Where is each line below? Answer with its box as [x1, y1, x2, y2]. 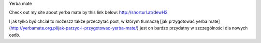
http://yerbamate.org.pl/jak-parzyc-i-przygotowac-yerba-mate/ [10, 25, 137, 31]
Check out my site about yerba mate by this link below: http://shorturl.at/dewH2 [9, 10, 168, 15]
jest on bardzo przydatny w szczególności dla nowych [139, 25, 248, 31]
